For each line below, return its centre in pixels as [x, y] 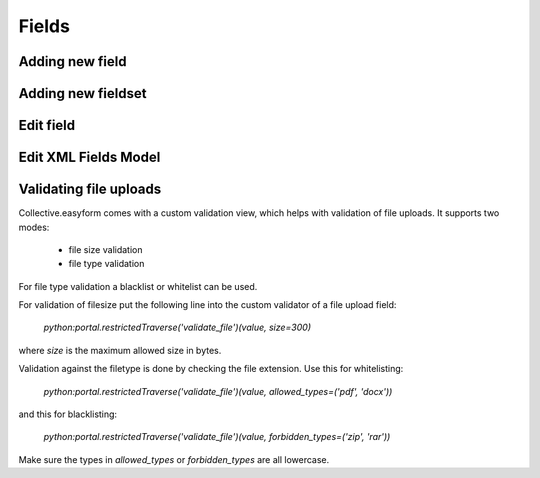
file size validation [105, 249]
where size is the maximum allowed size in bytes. [120, 350]
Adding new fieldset [82, 93]
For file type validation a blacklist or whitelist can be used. [138, 286]
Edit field [47, 125]
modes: [34, 227]
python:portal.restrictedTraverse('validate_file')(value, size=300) [177, 327]
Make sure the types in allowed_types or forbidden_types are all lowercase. [174, 459]
